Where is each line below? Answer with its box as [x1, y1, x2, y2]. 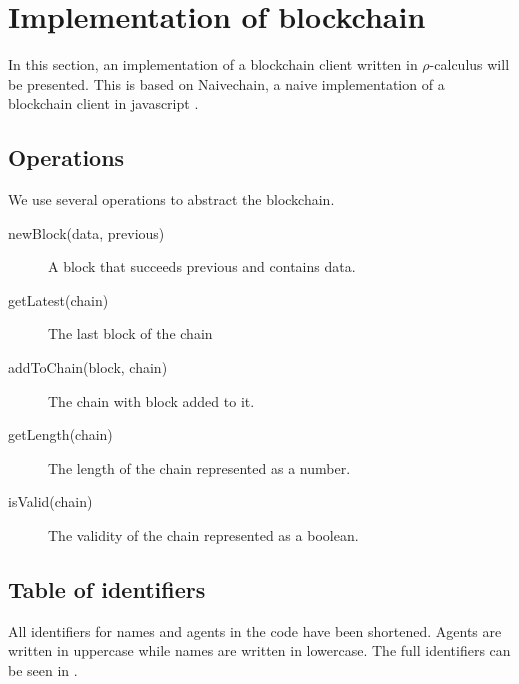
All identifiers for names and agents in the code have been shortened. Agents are [8, 620, 502, 641]
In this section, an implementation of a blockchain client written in [8, 54, 418, 75]
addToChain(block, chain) [8, 357, 168, 378]
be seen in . [8, 660, 78, 681]
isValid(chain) [8, 491, 93, 512]
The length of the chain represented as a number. [48, 457, 351, 478]
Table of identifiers [8, 574, 206, 605]
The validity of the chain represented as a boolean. [48, 525, 359, 546]
